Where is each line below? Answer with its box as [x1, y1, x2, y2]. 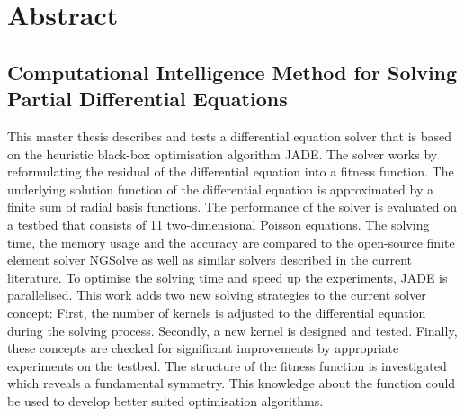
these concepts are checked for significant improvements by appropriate [7, 339, 399, 357]
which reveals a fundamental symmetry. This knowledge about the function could [7, 374, 456, 393]
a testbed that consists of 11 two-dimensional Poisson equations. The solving [7, 214, 430, 233]
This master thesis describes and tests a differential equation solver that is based [7, 126, 452, 145]
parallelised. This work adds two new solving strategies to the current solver [7, 285, 426, 304]
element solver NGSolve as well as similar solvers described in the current [7, 250, 412, 269]
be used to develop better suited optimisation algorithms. [7, 391, 324, 410]
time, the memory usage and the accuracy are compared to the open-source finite [7, 232, 455, 251]
